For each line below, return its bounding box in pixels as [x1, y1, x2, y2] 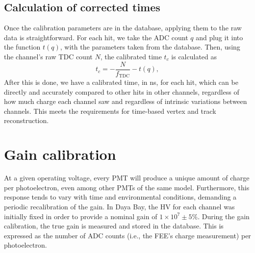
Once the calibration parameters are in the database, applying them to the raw [4, 23, 242, 33]
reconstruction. [4, 115, 49, 126]
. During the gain [198, 211, 250, 221]
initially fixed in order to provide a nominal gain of [4, 211, 157, 221]
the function [4, 42, 41, 52]
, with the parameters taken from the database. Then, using [60, 42, 240, 52]
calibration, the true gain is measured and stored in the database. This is [4, 221, 224, 231]
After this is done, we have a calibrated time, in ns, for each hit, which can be [4, 77, 238, 87]
